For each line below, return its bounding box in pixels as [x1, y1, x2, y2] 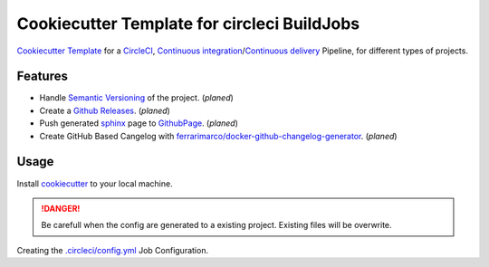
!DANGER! [41, 203, 81, 214]
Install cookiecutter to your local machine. [16, 177, 173, 189]
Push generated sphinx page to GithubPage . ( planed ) [39, 118, 239, 129]
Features [16, 69, 68, 84]
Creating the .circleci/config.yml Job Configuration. [16, 244, 208, 255]
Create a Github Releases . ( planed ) [39, 105, 171, 116]
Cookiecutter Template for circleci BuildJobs [16, 14, 360, 33]
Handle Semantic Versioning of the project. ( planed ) [39, 92, 235, 103]
